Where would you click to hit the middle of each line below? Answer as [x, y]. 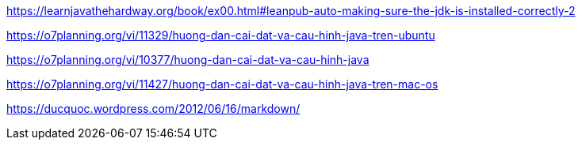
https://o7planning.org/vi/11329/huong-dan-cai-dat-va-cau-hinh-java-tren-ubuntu [221, 35]
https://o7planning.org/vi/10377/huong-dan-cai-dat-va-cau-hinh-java [188, 60]
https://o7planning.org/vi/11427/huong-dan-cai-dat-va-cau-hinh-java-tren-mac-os [222, 84]
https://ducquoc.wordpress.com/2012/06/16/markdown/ [153, 109]
